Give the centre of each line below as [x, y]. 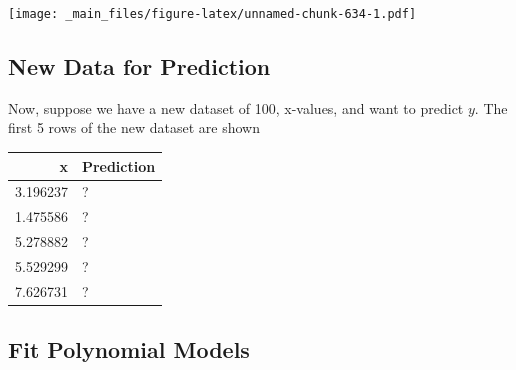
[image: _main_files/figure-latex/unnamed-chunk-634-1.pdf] [212, 14]
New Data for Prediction [139, 66]
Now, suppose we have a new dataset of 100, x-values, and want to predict [236, 107]
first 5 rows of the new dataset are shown [134, 127]
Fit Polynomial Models [129, 349]
